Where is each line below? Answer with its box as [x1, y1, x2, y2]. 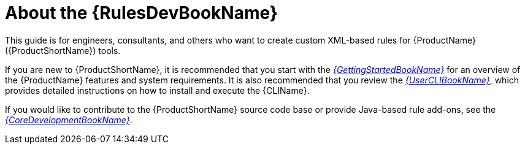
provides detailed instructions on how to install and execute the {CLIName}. [5, 85, 310, 96]
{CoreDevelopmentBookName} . [5, 114, 132, 125]
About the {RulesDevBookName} [5, 2, 278, 23]
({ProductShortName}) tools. [5, 45, 121, 56]
